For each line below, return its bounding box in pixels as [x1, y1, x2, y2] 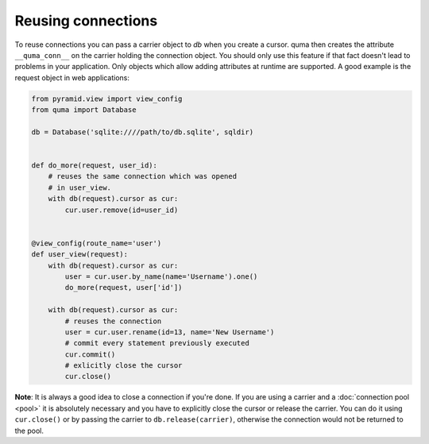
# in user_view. [48, 183, 111, 192]
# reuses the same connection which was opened [48, 172, 238, 181]
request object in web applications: [14, 72, 130, 83]
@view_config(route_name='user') [31, 238, 162, 248]
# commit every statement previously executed [64, 338, 249, 348]
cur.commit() [64, 349, 116, 359]
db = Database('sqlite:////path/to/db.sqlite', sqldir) [31, 127, 254, 137]
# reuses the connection [64, 316, 162, 326]
